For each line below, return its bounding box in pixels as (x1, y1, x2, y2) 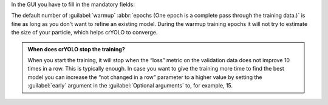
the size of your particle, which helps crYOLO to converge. (11, 29, 158, 36)
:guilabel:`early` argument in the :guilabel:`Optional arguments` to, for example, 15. (27, 82, 233, 89)
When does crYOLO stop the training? (27, 45, 126, 52)
